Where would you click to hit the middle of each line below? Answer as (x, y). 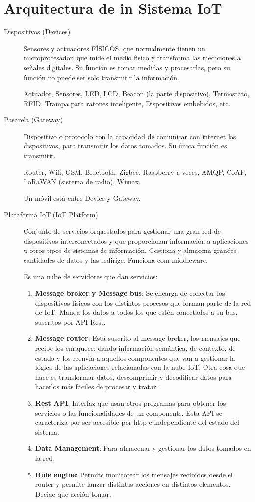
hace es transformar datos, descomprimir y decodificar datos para (133, 376)
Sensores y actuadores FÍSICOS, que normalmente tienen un (115, 48)
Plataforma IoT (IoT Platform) (51, 214)
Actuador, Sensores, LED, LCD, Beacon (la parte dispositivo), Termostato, (137, 94)
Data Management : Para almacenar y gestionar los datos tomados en (143, 448)
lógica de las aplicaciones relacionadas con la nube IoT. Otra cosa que (140, 367)
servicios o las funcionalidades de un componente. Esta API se (129, 412)
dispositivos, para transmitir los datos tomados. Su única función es (125, 146)
